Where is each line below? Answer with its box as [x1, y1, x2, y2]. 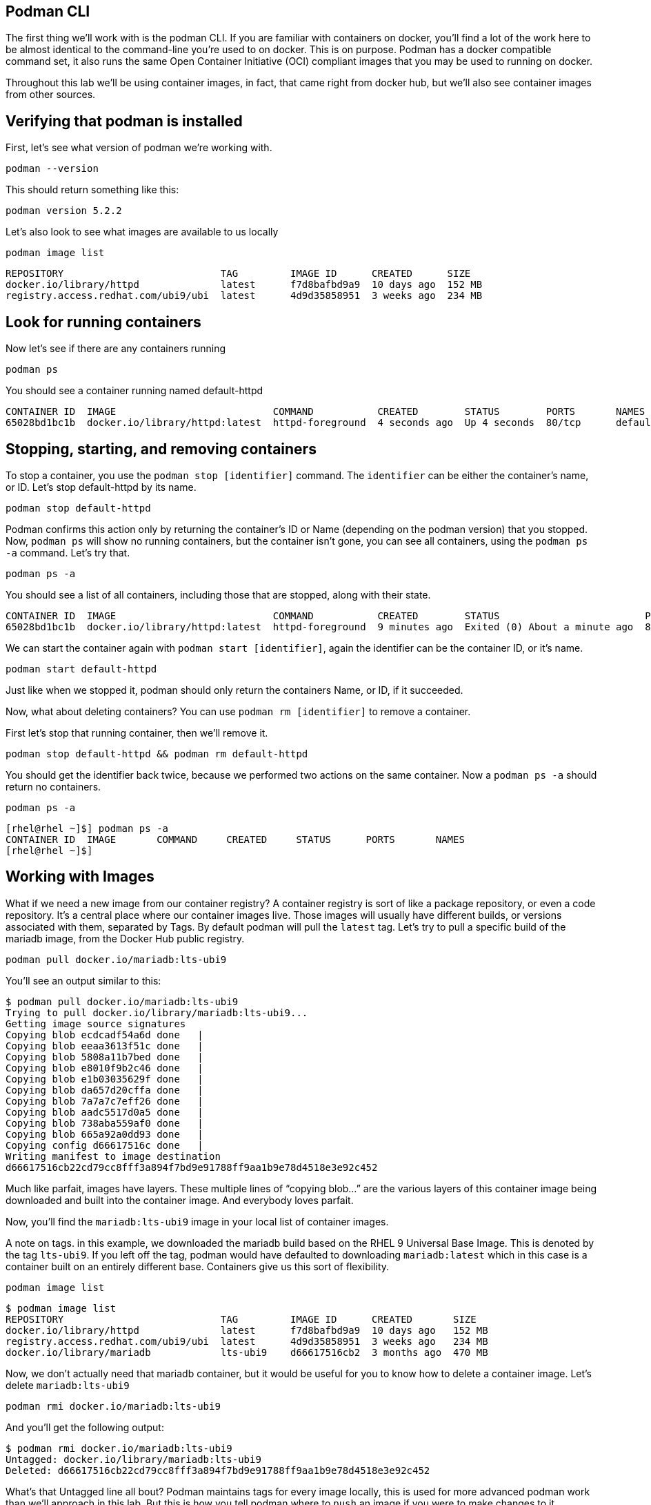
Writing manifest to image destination [6, 1150, 221, 1162]
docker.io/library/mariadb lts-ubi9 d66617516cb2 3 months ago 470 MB [6, 1346, 488, 1358]
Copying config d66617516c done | [6, 1139, 203, 1151]
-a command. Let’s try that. [6, 546, 130, 559]
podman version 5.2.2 [6, 205, 122, 217]
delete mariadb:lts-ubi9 [6, 1379, 130, 1391]
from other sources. [6, 88, 96, 101]
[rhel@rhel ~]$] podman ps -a [6, 822, 169, 834]
